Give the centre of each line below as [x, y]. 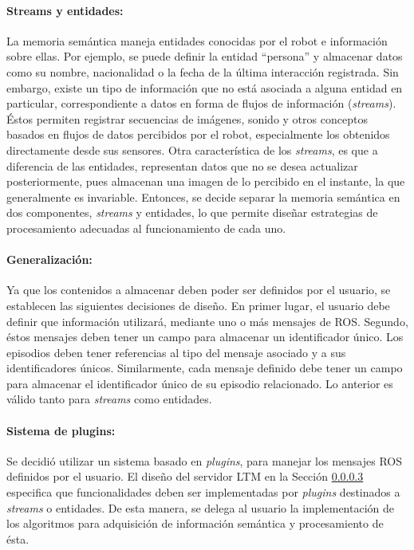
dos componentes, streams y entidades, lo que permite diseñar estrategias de [192, 212]
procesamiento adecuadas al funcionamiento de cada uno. [146, 228]
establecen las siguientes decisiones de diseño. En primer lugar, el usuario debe [198, 305]
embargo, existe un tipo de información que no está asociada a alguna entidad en [205, 87]
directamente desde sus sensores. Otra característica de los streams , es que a [192, 149]
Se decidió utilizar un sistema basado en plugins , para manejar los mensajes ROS [205, 460]
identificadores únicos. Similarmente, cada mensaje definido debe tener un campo [205, 368]
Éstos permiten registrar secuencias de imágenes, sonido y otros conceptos [187, 118]
